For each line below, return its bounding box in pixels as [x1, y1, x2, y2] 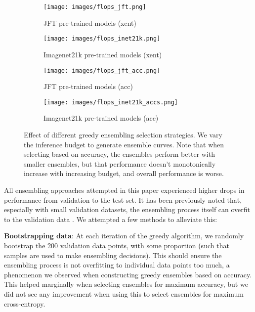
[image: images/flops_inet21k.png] [43, 35, 161, 43]
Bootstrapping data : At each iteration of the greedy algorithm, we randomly [4, 230, 244, 241]
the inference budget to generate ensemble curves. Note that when [24, 139, 224, 149]
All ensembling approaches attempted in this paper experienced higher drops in [4, 184, 245, 195]
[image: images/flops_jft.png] [43, 3, 146, 10]
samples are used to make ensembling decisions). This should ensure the [4, 250, 222, 260]
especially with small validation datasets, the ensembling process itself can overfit [4, 204, 251, 215]
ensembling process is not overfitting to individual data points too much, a [4, 260, 230, 270]
